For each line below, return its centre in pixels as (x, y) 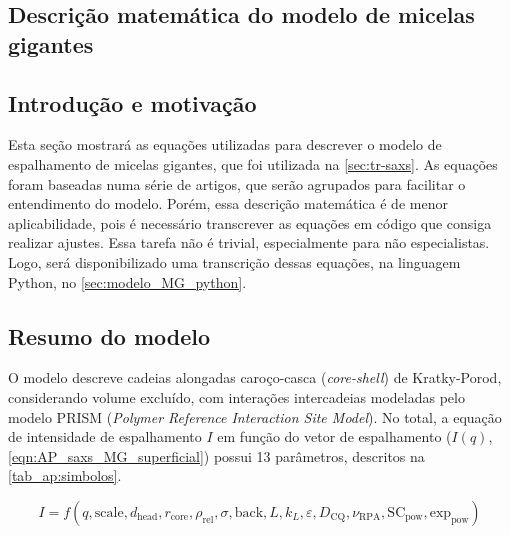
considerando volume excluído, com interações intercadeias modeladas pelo (236, 396)
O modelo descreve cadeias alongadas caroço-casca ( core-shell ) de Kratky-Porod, (255, 377)
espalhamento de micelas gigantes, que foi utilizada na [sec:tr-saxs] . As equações (253, 163)
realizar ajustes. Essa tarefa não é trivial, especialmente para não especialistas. (249, 242)
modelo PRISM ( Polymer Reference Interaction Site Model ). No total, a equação (255, 416)
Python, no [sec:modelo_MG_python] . (127, 281)
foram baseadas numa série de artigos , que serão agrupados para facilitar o (237, 183)
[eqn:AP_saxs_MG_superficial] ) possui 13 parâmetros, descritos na (216, 455)
